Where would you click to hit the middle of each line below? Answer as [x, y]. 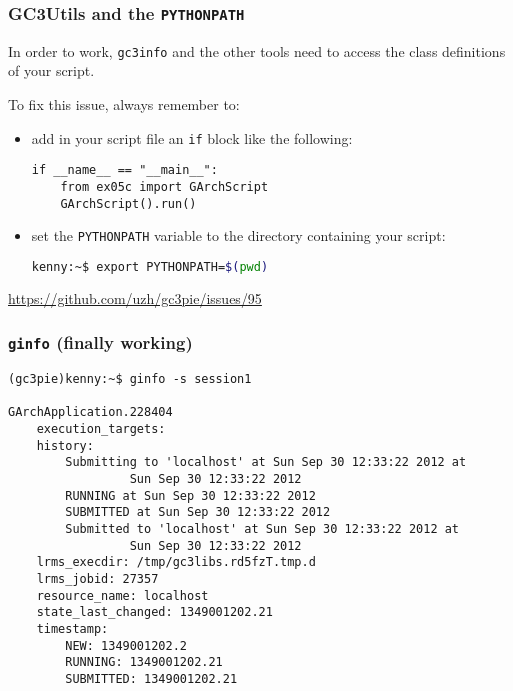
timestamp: [72, 629]
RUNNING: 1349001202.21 [144, 662]
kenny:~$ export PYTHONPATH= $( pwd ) [150, 266]
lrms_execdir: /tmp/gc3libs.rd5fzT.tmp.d [176, 562]
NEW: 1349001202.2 [126, 645]
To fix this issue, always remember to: [124, 104]
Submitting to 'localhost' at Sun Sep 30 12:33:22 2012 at [266, 462]
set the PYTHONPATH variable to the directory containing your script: [238, 235]
